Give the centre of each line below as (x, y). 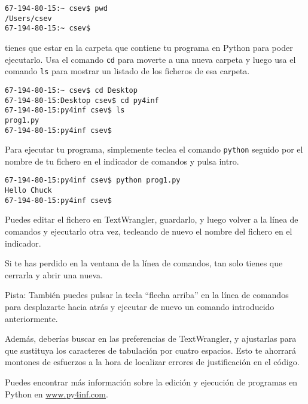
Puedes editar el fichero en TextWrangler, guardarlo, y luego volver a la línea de (152, 219)
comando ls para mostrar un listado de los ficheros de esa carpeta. (127, 71)
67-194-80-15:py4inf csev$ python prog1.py (93, 180)
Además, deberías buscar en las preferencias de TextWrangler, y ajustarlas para (151, 338)
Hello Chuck (28, 191)
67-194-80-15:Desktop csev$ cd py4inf (82, 100)
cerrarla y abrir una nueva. (54, 274)
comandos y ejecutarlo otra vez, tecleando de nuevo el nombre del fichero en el (149, 231)
